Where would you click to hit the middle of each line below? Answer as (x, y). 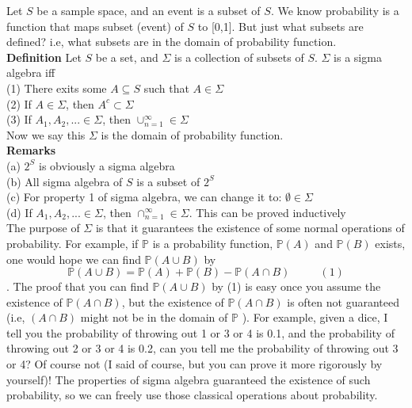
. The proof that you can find (78, 286)
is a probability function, (213, 243)
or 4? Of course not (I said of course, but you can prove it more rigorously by (195, 364)
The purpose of (43, 228)
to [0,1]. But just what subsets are (280, 26)
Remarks (31, 150)
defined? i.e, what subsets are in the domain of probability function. (172, 42)
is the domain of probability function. (192, 134)
